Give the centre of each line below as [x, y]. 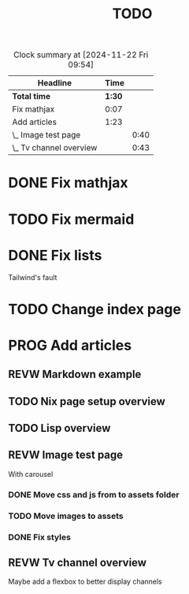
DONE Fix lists [55, 255]
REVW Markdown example [75, 375]
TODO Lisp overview [59, 428]
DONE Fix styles [39, 537]
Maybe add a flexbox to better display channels [85, 581]
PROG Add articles [70, 345]
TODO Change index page [94, 309]
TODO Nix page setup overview [87, 401]
